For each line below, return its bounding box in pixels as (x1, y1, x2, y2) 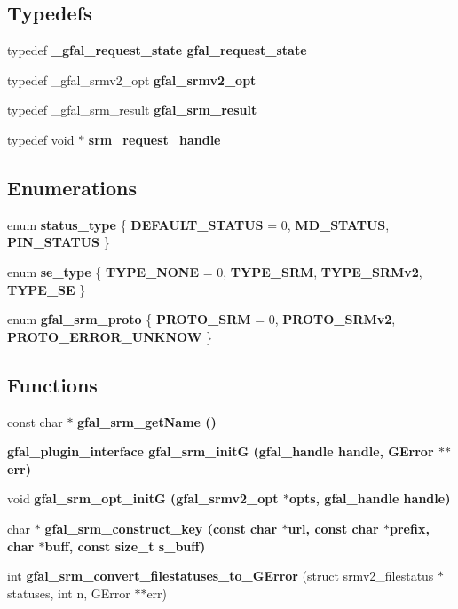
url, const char (288, 518, 379, 537)
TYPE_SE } (7, 280, 86, 298)
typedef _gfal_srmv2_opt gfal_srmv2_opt (7, 70, 257, 89)
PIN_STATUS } (7, 233, 110, 251)
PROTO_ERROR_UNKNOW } (7, 327, 213, 345)
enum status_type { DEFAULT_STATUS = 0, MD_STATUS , (7, 215, 390, 233)
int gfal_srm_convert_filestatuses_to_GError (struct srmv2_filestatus (7, 566, 434, 585)
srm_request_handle (88, 130, 221, 148)
